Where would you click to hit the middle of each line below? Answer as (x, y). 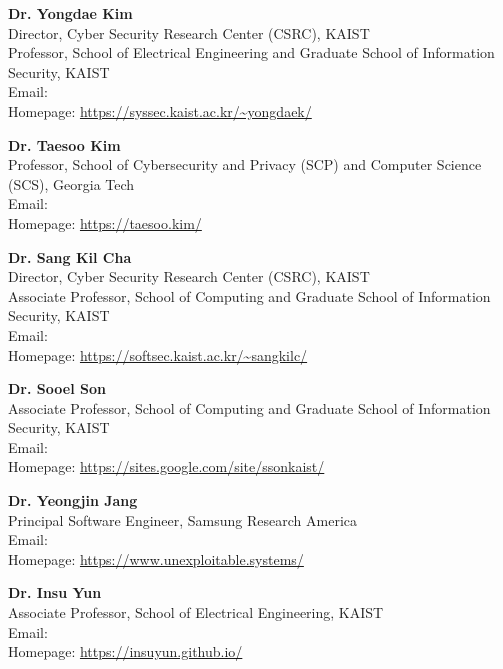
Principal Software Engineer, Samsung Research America (182, 519)
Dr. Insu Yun (55, 592)
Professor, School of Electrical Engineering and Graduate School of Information (251, 52)
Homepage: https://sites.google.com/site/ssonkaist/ (166, 466)
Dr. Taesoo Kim (64, 144)
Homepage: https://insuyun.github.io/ (125, 651)
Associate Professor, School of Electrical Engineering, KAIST (196, 612)
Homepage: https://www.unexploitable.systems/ (156, 558)
